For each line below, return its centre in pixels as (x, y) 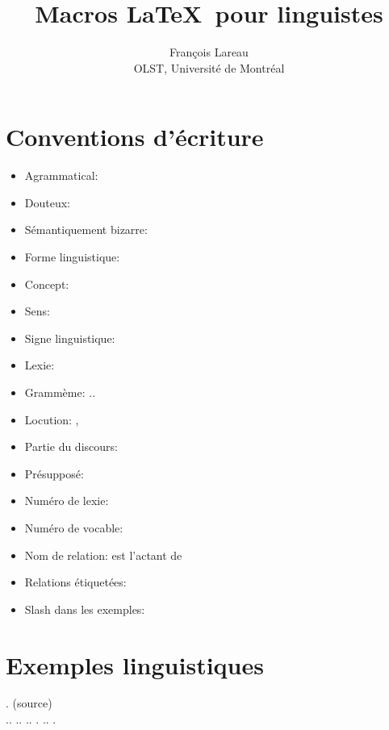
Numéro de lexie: (67, 501)
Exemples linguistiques (135, 664)
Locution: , (52, 419)
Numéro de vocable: (74, 527)
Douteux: (48, 202)
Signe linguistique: (70, 338)
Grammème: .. (60, 392)
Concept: (47, 284)
